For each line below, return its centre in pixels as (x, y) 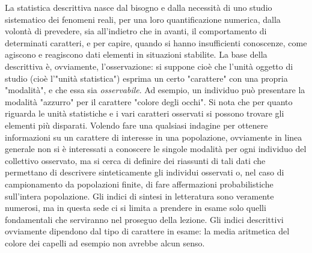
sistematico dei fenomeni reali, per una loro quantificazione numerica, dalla (143, 19)
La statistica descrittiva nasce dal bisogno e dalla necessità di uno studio (139, 7)
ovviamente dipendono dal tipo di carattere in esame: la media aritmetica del (147, 231)
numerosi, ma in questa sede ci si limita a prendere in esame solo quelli (136, 208)
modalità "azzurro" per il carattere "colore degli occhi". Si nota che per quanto (149, 101)
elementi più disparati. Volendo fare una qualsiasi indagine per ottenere (136, 125)
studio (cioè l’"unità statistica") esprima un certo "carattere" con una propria (146, 78)
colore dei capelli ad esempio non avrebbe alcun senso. (105, 242)
